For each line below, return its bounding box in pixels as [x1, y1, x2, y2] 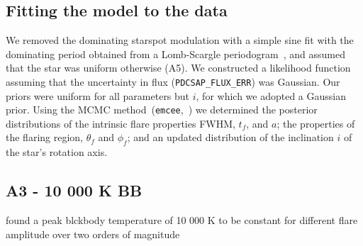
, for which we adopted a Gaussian [196, 88, 347, 103]
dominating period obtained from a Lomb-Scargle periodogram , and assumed [6, 46, 345, 61]
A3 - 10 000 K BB [6, 179, 143, 201]
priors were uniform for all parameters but [6, 88, 190, 103]
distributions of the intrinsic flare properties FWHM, [6, 116, 235, 130]
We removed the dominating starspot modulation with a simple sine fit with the [6, 33, 354, 47]
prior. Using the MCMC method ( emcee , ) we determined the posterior [6, 102, 318, 117]
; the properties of [277, 116, 355, 130]
